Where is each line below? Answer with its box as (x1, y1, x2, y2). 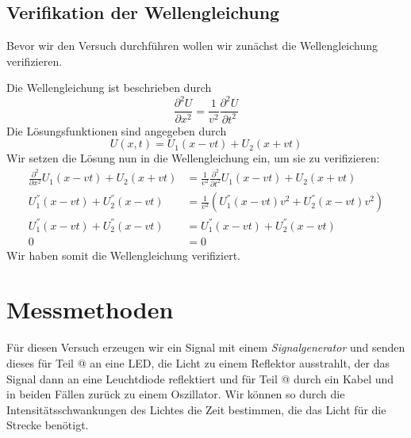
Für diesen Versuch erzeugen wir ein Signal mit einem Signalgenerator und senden (6, 339, 405, 356)
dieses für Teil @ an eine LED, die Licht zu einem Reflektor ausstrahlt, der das (6, 354, 390, 371)
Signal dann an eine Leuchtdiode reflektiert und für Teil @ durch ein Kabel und (6, 370, 394, 387)
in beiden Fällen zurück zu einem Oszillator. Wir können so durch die (6, 386, 345, 402)
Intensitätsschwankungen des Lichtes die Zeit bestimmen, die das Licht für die (6, 401, 386, 417)
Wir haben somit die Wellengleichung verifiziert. (6, 246, 240, 263)
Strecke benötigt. (6, 417, 89, 433)
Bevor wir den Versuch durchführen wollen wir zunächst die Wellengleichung (6, 37, 378, 54)
